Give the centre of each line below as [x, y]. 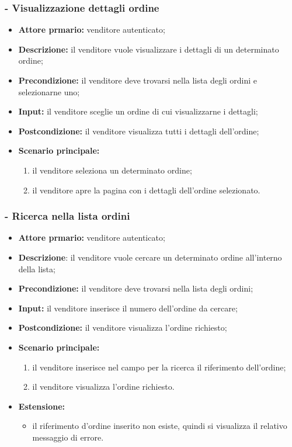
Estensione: [41, 406]
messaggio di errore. [68, 437]
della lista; [37, 268]
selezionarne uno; [49, 91]
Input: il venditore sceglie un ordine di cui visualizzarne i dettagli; [138, 111]
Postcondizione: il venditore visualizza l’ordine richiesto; [123, 328]
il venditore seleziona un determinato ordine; [112, 170]
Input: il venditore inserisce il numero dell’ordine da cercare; [128, 308]
